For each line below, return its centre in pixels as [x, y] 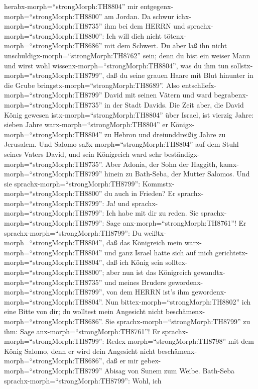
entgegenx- [157, 6]
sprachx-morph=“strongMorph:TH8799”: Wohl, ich [83, 380]
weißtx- [155, 232]
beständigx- [182, 154]
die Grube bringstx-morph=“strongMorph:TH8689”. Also [92, 85]
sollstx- [242, 65]
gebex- [151, 361]
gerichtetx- [231, 252]
